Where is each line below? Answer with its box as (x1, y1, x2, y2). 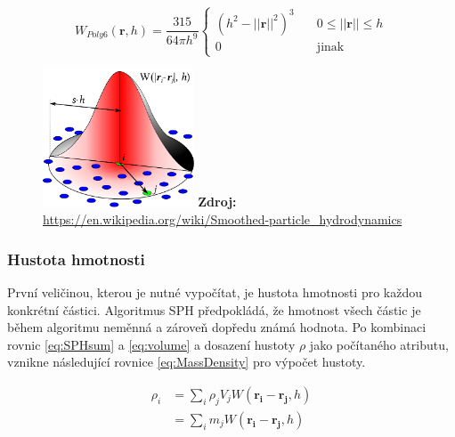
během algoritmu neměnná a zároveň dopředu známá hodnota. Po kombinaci (7, 318, 427, 336)
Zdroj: (198, 192, 237, 211)
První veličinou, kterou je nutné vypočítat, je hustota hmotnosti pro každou (7, 282, 423, 301)
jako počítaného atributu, (309, 335, 449, 353)
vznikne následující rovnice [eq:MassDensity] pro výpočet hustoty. (7, 352, 366, 371)
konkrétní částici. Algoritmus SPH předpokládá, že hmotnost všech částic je (7, 300, 421, 319)
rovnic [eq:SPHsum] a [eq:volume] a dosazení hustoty (7, 335, 296, 353)
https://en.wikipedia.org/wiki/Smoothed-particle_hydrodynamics (43, 210, 402, 229)
